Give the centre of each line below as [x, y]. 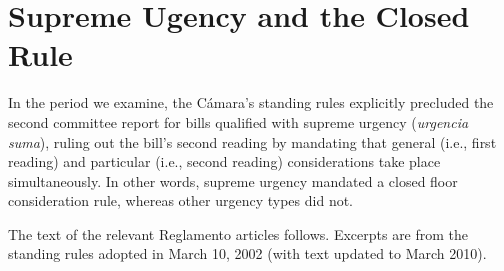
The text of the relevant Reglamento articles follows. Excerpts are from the [238, 233]
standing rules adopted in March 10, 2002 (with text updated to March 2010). [247, 253]
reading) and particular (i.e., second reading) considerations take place [224, 161]
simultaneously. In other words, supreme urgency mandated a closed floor [233, 180]
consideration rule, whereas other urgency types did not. [181, 200]
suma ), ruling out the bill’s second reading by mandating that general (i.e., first [252, 141]
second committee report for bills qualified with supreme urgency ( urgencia [238, 121]
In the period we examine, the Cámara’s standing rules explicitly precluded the [251, 102]
